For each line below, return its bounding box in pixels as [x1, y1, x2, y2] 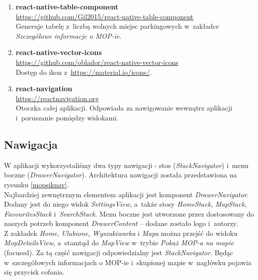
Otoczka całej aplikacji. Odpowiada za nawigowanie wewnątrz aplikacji [15, 103, 233, 113]
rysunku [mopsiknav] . [4, 179, 69, 189]
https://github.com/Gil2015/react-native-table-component [15, 11, 194, 21]
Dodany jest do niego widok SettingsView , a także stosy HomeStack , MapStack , [4, 199, 247, 209]
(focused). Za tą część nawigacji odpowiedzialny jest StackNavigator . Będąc [4, 247, 233, 258]
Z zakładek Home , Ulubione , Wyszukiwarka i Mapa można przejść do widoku [4, 227, 238, 238]
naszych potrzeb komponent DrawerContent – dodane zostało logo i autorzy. [4, 218, 238, 228]
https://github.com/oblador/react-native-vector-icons [15, 56, 178, 67]
